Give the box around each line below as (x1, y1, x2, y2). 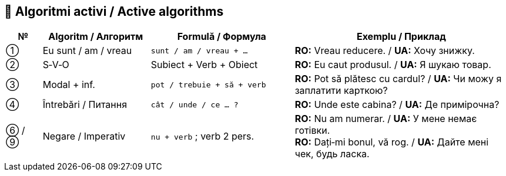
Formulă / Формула (177, 31, 266, 43)
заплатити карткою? (294, 84, 388, 97)
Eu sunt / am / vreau (42, 45, 132, 57)
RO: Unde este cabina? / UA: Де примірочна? (294, 99, 500, 111)
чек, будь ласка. (294, 148, 370, 160)
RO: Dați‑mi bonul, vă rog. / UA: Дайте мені (294, 136, 489, 148)
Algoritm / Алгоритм (48, 31, 143, 43)
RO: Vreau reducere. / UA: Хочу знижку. (294, 45, 475, 57)
